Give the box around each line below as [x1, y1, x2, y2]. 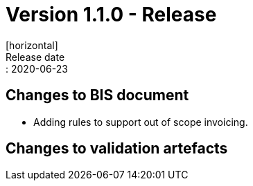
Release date [6, 50, 65, 63]
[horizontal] [6, 39, 58, 51]
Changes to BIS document [6, 86, 189, 104]
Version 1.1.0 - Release [6, 3, 217, 26]
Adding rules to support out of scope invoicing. [33, 115, 248, 128]
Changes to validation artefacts [6, 140, 228, 158]
